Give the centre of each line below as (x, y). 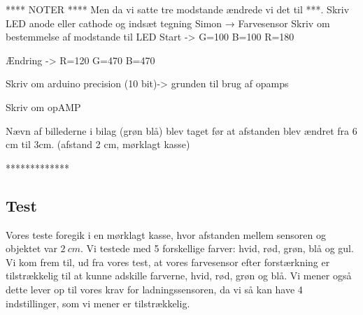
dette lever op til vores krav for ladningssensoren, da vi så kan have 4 (154, 289)
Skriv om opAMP (43, 107)
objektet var (31, 248)
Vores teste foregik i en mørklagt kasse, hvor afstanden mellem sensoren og (166, 234)
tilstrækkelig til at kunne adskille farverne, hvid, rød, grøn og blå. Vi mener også (179, 276)
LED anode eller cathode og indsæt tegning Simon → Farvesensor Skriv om (168, 23)
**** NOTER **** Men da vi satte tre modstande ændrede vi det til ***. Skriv (178, 9)
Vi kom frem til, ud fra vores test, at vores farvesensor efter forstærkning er (168, 262)
